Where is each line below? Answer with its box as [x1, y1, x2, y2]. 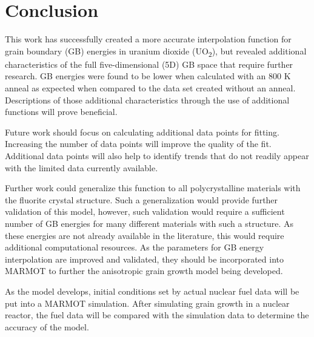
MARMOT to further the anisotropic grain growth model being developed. [5, 264, 283, 277]
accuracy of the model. [5, 320, 89, 333]
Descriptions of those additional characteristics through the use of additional [5, 93, 290, 106]
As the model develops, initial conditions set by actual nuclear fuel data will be [5, 284, 299, 297]
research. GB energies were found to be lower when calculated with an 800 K [5, 70, 291, 82]
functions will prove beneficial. [5, 105, 118, 118]
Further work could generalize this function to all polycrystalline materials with [5, 182, 301, 194]
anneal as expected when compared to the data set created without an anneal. [5, 82, 296, 94]
